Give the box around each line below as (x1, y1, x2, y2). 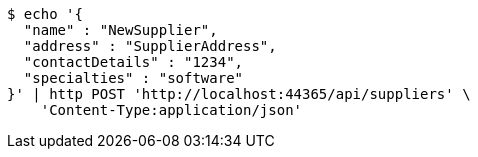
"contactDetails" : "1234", (23, 54, 244, 70)
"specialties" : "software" (23, 70, 244, 86)
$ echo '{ (7, 6, 83, 22)
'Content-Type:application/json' (40, 102, 303, 118)
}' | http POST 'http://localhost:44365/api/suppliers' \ (7, 86, 471, 102)
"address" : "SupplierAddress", (23, 38, 277, 54)
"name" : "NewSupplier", (23, 22, 218, 38)
